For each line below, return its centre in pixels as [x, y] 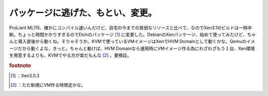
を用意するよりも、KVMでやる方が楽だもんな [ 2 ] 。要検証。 [70, 55]
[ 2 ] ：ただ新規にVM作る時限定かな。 [48, 85]
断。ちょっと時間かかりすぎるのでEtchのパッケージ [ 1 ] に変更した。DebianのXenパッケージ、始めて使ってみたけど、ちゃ [133, 34]
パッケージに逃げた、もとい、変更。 [83, 13]
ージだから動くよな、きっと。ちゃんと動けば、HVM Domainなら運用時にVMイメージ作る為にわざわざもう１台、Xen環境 [132, 48]
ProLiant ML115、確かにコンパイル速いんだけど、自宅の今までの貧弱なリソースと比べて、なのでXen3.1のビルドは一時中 [131, 28]
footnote [20, 65]
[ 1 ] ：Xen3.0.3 [25, 76]
